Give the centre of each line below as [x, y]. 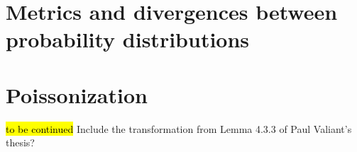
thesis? [20, 142]
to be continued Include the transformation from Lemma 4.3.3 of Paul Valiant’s [179, 128]
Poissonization [77, 94]
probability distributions [128, 39]
